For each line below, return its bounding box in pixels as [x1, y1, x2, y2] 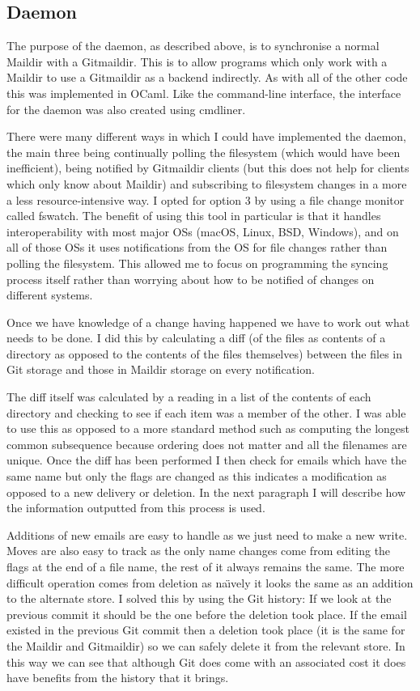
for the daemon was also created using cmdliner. [6, 100, 246, 117]
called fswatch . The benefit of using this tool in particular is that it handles [6, 207, 381, 224]
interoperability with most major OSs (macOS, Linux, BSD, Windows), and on [6, 223, 399, 240]
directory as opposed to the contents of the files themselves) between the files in [6, 345, 402, 362]
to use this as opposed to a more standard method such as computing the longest [6, 420, 410, 437]
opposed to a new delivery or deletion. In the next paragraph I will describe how [6, 483, 406, 500]
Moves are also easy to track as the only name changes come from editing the [6, 542, 391, 559]
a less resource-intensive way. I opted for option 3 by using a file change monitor [6, 191, 405, 208]
